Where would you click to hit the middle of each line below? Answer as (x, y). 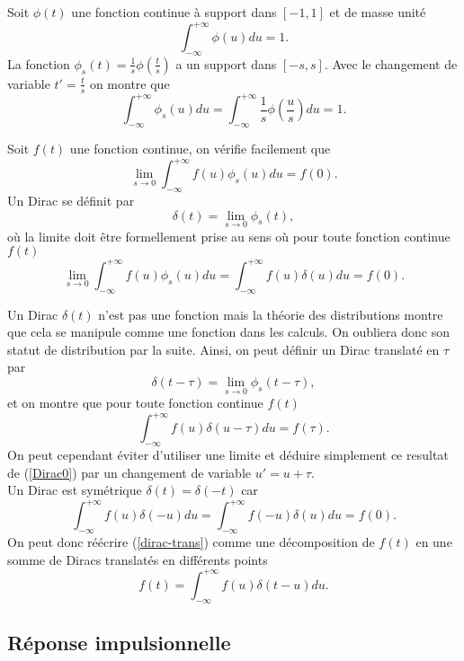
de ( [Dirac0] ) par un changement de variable (129, 472)
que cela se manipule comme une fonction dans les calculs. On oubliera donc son (228, 332)
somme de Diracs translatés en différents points (138, 559)
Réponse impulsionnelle (119, 643)
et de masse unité (378, 12)
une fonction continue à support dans (174, 12)
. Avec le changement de (391, 63)
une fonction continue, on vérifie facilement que (200, 149)
